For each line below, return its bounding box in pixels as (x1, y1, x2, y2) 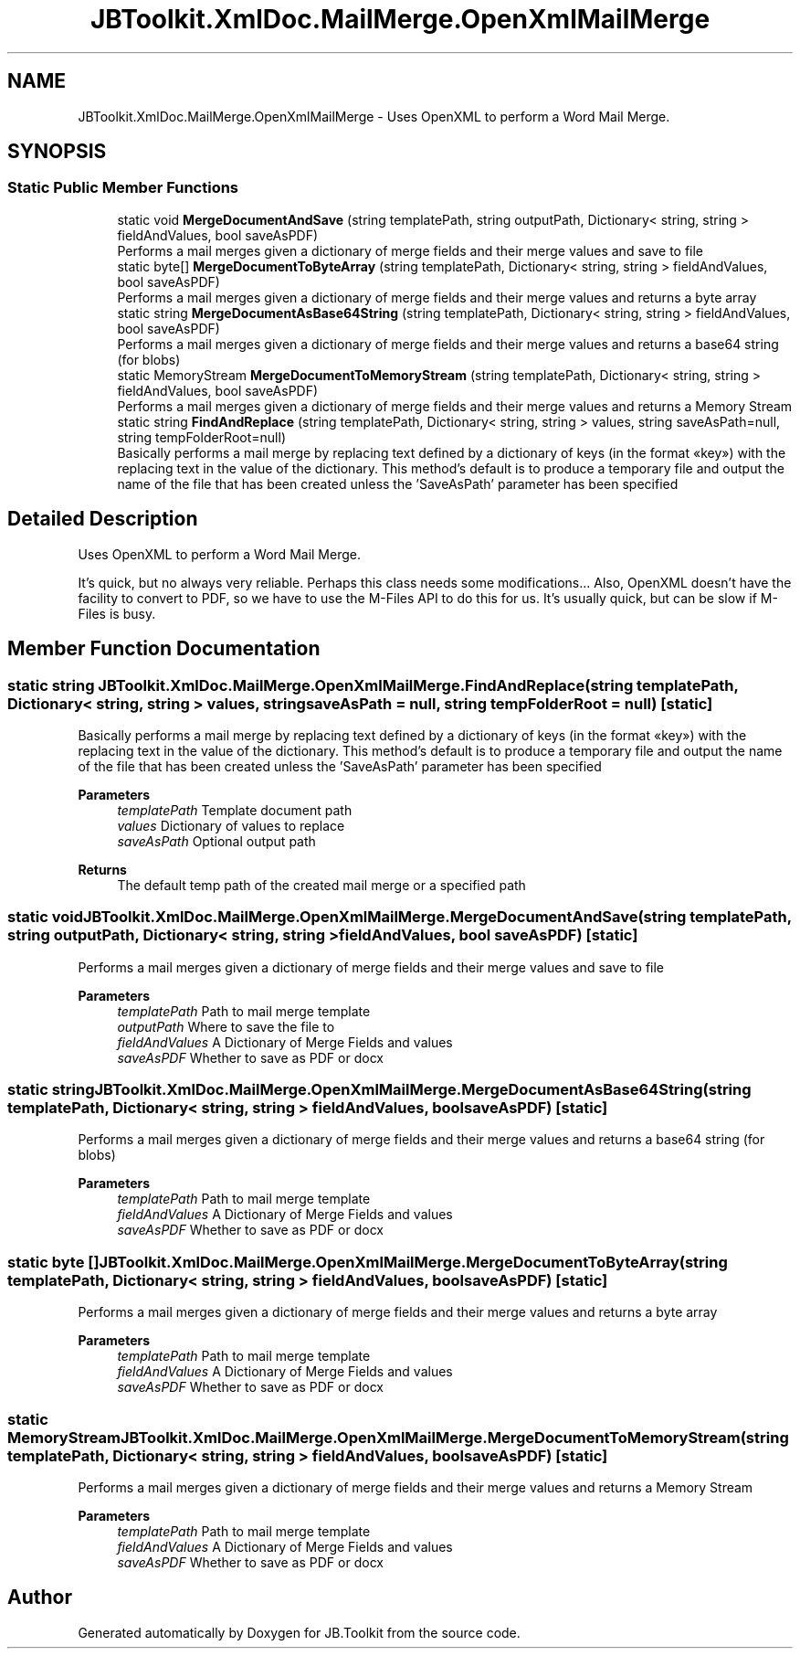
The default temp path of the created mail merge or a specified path (117, 876, 526, 893)
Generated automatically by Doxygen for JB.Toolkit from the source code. (78, 1624, 521, 1640)
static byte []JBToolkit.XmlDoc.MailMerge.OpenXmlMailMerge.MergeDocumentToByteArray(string (7, 1252, 728, 1271)
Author (7, 1586, 72, 1609)
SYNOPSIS (7, 140, 107, 164)
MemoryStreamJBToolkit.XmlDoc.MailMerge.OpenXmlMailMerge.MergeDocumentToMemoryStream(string (7, 1428, 789, 1447)
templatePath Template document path (117, 801, 353, 818)
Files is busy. (78, 605, 156, 621)
